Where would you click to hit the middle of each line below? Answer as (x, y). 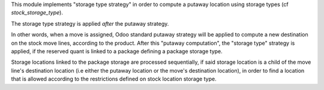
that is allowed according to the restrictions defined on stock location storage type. (114, 79)
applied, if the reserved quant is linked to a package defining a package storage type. (117, 51)
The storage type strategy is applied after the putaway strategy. (90, 23)
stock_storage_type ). (37, 13)
